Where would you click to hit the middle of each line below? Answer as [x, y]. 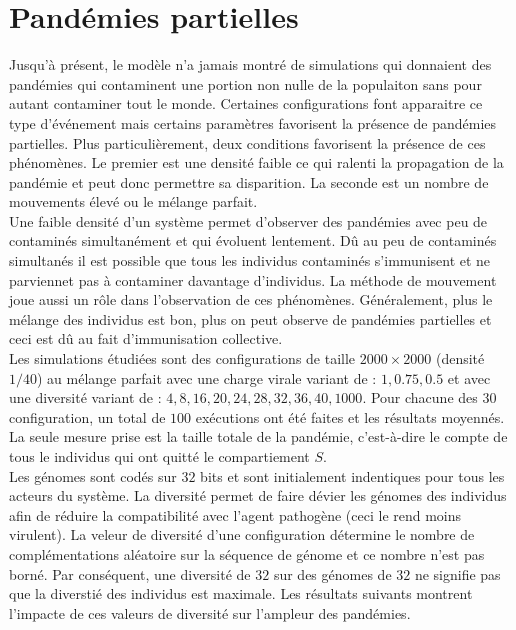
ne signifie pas [457, 573]
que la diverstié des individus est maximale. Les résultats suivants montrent [241, 593]
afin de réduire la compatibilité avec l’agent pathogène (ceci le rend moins [235, 514]
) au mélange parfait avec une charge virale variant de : [207, 377]
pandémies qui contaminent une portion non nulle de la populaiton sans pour [245, 83]
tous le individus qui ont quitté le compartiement [159, 456]
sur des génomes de [332, 573]
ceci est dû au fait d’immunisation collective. [146, 338]
